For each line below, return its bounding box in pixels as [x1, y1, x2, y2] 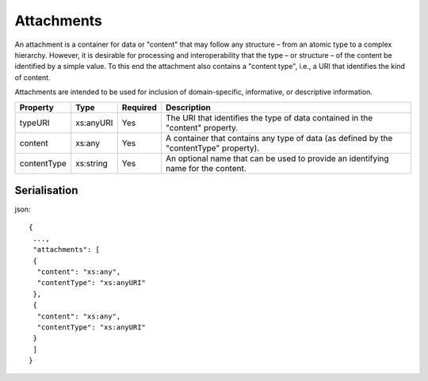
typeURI [19, 117, 50, 128]
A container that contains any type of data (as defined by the [165, 132, 393, 143]
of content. [14, 72, 51, 82]
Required [121, 101, 158, 112]
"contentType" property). [165, 143, 260, 154]
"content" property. [165, 122, 239, 133]
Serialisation [14, 183, 78, 197]
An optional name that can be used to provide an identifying [165, 153, 389, 164]
